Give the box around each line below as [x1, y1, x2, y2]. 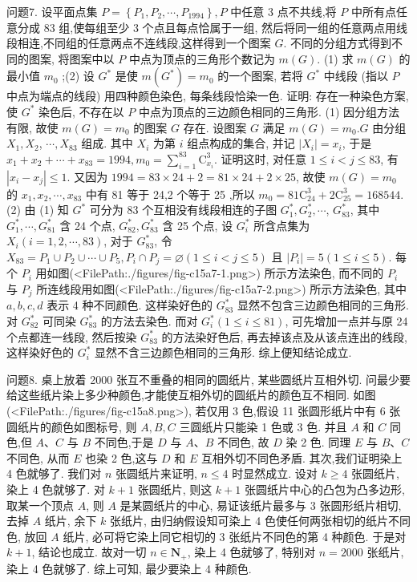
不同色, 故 [217, 434, 269, 451]
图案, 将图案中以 [28, 50, 115, 67]
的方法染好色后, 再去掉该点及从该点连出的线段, [161, 328, 407, 345]
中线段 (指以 [323, 67, 388, 84]
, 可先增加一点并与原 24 [285, 313, 408, 329]
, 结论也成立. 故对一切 [31, 544, 147, 560]
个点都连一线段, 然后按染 [6, 328, 137, 345]
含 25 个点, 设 [162, 216, 233, 233]
